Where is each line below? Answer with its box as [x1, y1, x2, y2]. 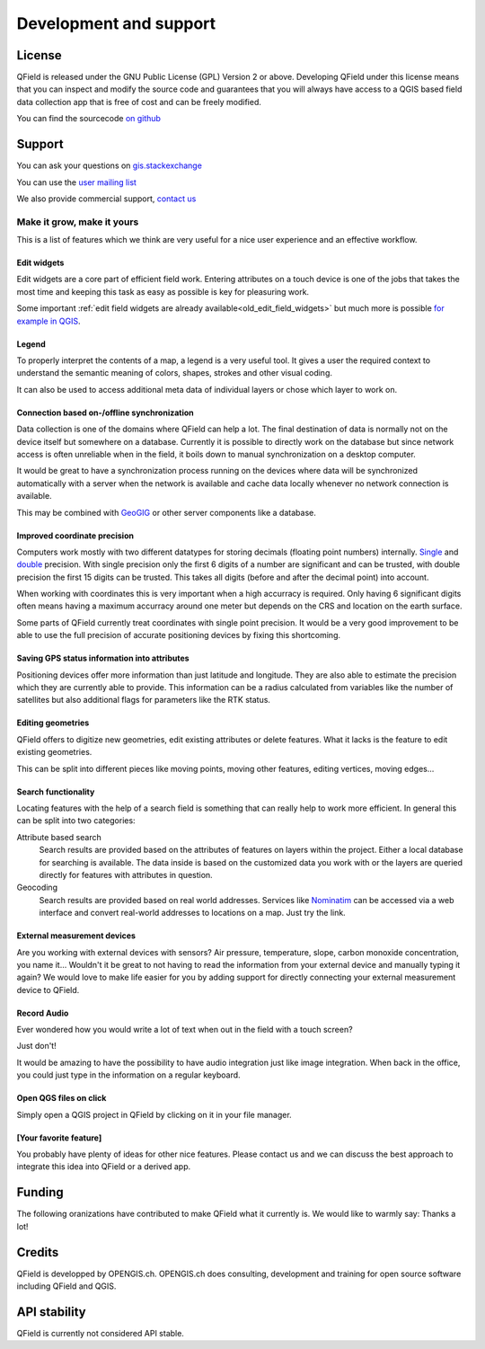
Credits [16, 1245, 59, 1260]
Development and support [16, 13, 216, 33]
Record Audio [16, 1007, 69, 1018]
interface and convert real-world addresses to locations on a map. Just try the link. [39, 908, 346, 919]
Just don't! [16, 1041, 57, 1052]
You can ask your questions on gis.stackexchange [16, 160, 202, 171]
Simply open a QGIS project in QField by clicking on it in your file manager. [16, 1109, 292, 1120]
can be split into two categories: [16, 815, 136, 826]
